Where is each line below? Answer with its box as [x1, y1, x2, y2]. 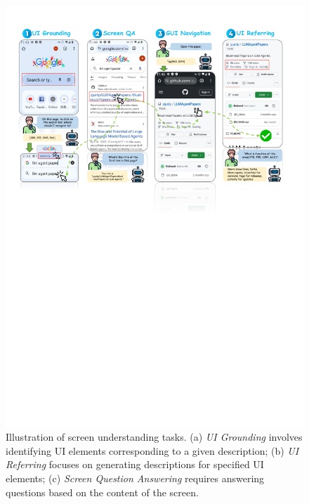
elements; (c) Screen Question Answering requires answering [6, 471, 265, 486]
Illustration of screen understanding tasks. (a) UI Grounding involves [6, 429, 303, 444]
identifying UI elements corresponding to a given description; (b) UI [6, 443, 299, 458]
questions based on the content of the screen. [6, 484, 199, 499]
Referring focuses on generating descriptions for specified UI [6, 457, 264, 472]
